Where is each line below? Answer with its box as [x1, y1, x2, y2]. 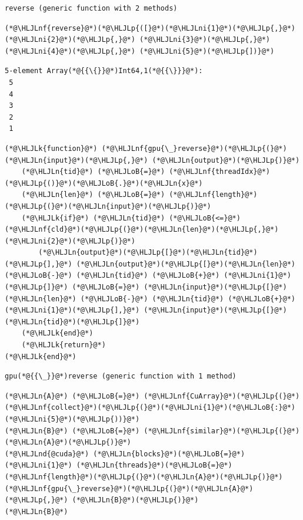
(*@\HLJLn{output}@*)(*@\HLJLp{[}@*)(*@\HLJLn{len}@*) [76, 259, 295, 268]
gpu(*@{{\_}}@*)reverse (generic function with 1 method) [5, 372, 237, 381]
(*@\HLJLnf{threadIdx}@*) [169, 167, 271, 176]
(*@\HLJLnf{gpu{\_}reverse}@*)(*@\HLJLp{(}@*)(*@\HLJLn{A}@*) [5, 484, 254, 493]
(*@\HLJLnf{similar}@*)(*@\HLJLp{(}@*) [144, 426, 300, 435]
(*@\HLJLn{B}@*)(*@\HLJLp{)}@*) [72, 496, 199, 505]
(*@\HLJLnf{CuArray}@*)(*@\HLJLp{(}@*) [144, 391, 300, 400]
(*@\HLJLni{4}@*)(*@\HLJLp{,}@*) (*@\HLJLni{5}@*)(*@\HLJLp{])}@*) [5, 47, 275, 55]
